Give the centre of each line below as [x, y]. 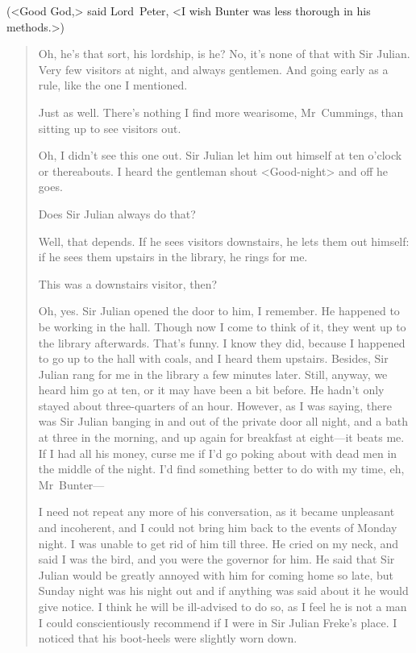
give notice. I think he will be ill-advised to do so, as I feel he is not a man [223, 606]
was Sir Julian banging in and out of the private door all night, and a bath [223, 421]
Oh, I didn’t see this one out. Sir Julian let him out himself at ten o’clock [220, 155]
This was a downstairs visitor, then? [128, 283]
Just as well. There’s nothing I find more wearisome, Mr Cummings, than [221, 112]
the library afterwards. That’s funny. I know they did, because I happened [222, 342]
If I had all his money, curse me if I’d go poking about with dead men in [218, 453]
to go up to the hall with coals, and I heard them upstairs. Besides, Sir [213, 358]
